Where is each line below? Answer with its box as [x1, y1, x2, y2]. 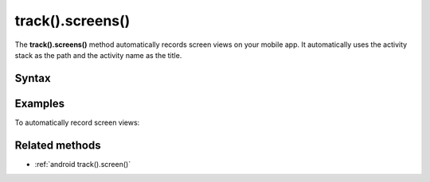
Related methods [14, 138, 101, 152]
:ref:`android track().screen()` [34, 159, 131, 168]
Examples [14, 96, 65, 110]
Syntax [14, 72, 51, 85]
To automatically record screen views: [14, 118, 140, 127]
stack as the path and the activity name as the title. [14, 50, 182, 60]
